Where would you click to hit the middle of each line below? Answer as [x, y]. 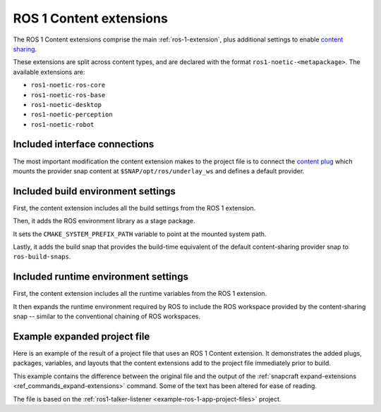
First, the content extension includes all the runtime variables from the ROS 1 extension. [140, 294]
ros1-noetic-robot [62, 124]
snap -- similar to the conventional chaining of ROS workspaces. [107, 316]
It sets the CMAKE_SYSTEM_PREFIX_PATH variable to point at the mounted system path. [140, 234]
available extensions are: [49, 72]
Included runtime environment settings [101, 277]
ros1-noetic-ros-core [68, 85]
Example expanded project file [81, 336]
